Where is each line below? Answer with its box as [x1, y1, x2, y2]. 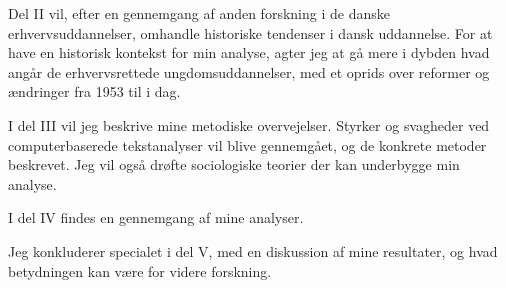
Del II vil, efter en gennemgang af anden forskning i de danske [8, 3, 390, 23]
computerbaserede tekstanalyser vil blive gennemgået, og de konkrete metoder [8, 134, 487, 155]
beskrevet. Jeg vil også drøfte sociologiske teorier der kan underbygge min [8, 154, 460, 175]
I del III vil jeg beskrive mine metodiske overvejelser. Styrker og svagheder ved [8, 114, 490, 135]
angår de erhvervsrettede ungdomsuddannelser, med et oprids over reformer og [8, 61, 490, 82]
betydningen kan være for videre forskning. [8, 260, 272, 281]
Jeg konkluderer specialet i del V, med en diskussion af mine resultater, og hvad [8, 240, 498, 261]
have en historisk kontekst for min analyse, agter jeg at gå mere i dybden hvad [8, 42, 490, 63]
